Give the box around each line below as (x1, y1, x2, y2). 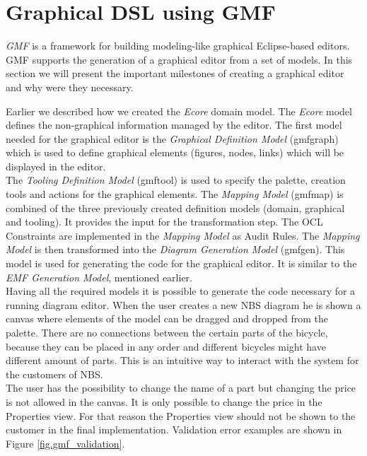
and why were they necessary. (6, 79, 134, 94)
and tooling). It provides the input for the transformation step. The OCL (6, 214, 323, 229)
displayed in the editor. (6, 158, 106, 173)
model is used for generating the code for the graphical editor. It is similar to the (6, 256, 357, 271)
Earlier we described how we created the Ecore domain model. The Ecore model (6, 103, 352, 118)
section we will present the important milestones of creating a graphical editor (6, 66, 344, 81)
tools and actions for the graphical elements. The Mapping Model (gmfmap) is (6, 187, 344, 201)
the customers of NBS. (6, 366, 103, 381)
